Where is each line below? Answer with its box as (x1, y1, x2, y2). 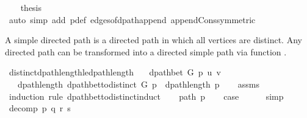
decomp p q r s (9, 102, 71, 114)
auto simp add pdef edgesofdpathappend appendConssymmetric (9, 13, 256, 26)
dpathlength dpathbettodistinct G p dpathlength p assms (17, 77, 259, 90)
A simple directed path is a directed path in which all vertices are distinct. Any (5, 33, 302, 46)
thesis (20, 1, 42, 13)
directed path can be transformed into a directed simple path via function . (5, 45, 287, 58)
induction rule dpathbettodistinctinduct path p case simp (9, 89, 284, 102)
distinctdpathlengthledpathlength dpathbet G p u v (9, 66, 221, 78)
